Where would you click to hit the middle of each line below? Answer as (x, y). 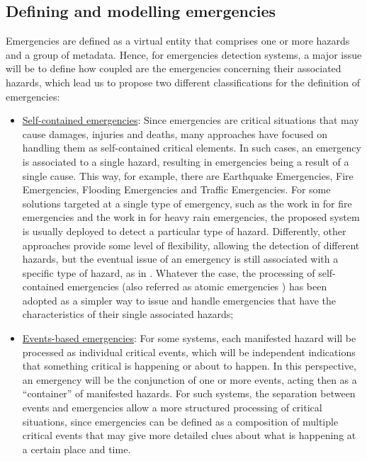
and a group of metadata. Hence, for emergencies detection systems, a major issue (184, 54)
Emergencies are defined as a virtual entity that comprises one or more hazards (178, 41)
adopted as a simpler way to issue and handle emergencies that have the (179, 300)
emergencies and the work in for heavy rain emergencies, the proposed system (191, 217)
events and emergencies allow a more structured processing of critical (172, 408)
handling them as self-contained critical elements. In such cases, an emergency (192, 148)
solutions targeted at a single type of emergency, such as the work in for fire (187, 203)
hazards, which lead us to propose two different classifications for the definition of (183, 82)
